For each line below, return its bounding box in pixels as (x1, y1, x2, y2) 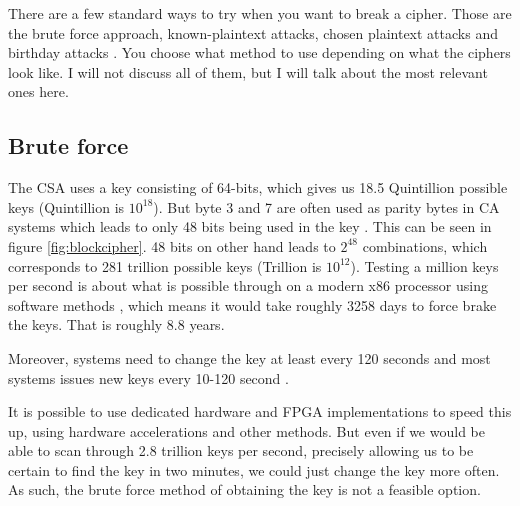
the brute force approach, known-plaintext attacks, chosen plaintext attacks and (8, 22, 498, 43)
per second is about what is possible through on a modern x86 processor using (8, 275, 488, 296)
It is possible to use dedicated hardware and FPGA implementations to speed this (8, 401, 512, 422)
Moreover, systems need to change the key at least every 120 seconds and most (8, 347, 491, 368)
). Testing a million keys (350, 255, 499, 276)
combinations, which (362, 235, 488, 256)
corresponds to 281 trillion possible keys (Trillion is (8, 255, 322, 276)
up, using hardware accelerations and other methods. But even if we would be (8, 420, 485, 441)
